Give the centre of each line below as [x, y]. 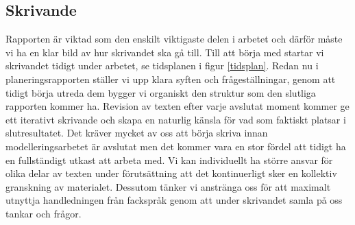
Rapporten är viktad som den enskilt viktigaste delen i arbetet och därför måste [174, 39]
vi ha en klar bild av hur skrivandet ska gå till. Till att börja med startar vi [165, 52]
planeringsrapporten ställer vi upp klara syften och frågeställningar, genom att [171, 79]
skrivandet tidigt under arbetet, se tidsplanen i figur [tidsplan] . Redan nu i [162, 66]
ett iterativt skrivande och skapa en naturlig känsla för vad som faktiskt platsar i [176, 119]
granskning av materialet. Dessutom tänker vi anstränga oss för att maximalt [168, 186]
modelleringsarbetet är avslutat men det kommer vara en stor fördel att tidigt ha [176, 146]
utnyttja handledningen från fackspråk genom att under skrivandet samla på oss [174, 200]
